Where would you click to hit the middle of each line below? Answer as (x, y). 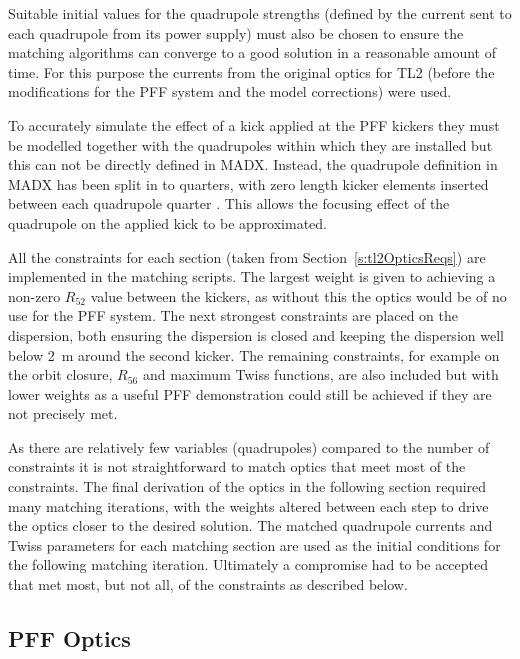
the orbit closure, (60, 374)
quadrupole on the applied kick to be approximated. (168, 222)
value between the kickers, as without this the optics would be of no (298, 295)
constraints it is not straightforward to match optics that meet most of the (237, 466)
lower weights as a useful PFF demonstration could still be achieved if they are (250, 393)
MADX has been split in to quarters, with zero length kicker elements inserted (248, 183)
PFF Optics (69, 638)
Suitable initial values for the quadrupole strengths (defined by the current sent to (260, 13)
